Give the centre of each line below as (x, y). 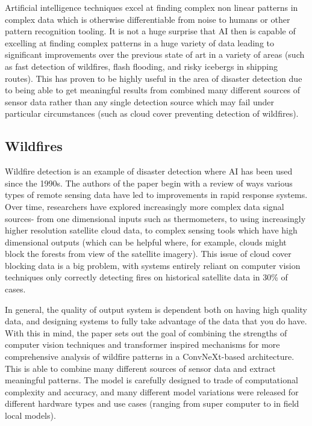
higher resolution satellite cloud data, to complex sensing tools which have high (151, 230)
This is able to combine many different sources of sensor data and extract (140, 368)
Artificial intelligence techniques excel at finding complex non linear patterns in (151, 7)
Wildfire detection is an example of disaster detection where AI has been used (149, 171)
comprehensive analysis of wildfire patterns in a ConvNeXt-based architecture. (150, 357)
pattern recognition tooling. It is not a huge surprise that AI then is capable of (150, 31)
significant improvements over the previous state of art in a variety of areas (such (155, 54)
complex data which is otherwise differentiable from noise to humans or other (148, 19)
